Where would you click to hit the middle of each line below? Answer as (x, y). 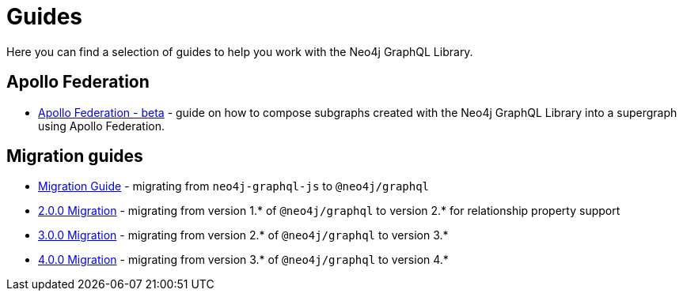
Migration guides (75, 156)
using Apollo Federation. (102, 126)
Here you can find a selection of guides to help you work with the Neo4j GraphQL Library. (240, 51)
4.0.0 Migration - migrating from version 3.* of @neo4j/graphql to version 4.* (243, 260)
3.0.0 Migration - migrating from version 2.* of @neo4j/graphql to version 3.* (243, 235)
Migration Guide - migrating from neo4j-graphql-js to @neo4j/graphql (234, 186)
